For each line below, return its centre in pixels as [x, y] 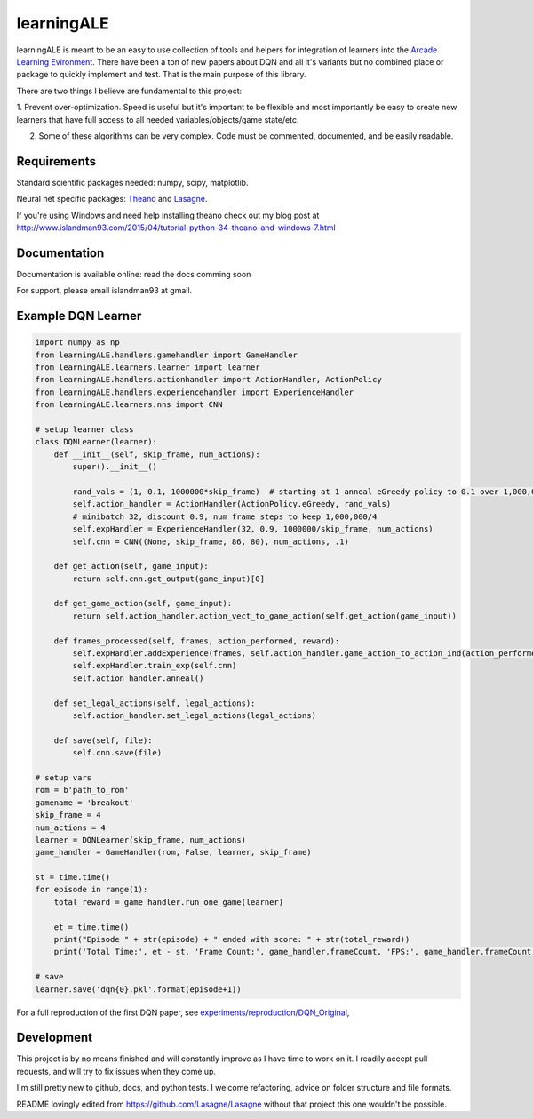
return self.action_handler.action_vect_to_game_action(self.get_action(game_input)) [265, 616]
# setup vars [64, 777]
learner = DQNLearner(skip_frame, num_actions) [140, 839]
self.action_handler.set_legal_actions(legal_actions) [195, 715]
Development [55, 1038]
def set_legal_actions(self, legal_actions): [155, 703]
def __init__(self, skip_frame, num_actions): [157, 454]
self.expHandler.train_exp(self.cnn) [155, 666]
